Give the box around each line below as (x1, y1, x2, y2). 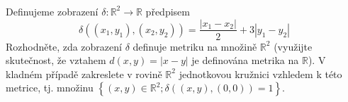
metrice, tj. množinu (6, 80, 94, 95)
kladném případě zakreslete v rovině (6, 66, 162, 81)
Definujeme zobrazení (6, 4, 99, 18)
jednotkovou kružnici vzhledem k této (179, 66, 342, 81)
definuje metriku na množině (133, 39, 257, 53)
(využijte (274, 39, 313, 53)
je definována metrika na (191, 53, 299, 68)
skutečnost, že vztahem (6, 53, 106, 68)
